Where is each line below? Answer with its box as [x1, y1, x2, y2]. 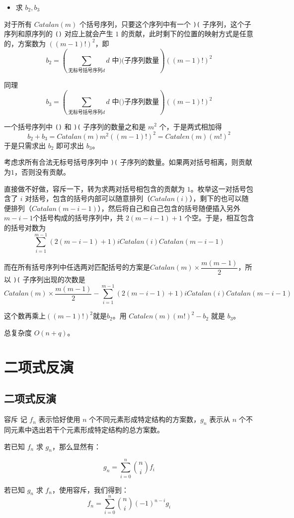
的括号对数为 [4, 222, 46, 232]
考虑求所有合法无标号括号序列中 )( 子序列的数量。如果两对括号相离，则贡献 [4, 157, 252, 167]
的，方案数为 [4, 38, 46, 48]
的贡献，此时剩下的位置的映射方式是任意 [121, 28, 253, 39]
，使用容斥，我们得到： [52, 484, 129, 495]
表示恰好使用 [38, 414, 80, 424]
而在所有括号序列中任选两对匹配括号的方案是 [4, 262, 150, 272]
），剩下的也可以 [189, 193, 242, 204]
